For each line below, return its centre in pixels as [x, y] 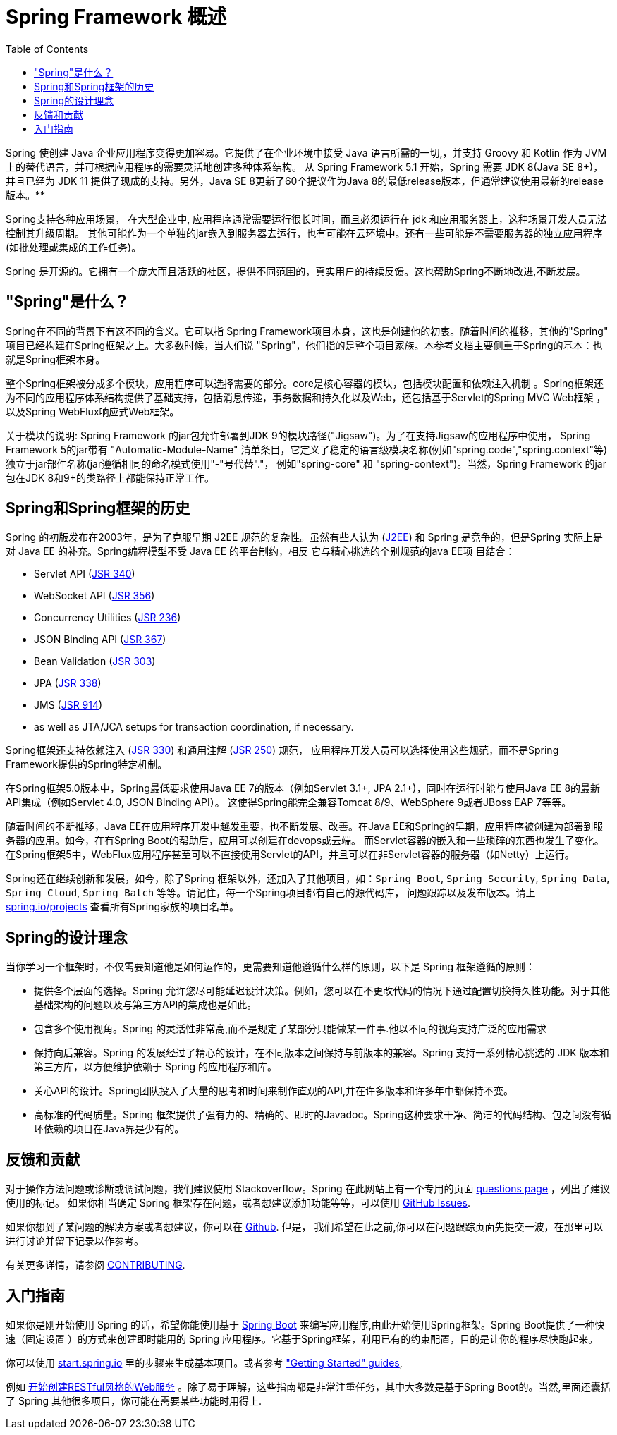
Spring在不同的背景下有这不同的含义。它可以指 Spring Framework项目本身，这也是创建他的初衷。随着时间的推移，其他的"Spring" [307, 331]
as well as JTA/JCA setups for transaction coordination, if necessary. [194, 727]
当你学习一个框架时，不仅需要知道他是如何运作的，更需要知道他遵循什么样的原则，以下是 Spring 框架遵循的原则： [271, 967]
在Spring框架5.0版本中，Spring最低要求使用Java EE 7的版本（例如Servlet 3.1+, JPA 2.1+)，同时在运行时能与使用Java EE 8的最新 [303, 788]
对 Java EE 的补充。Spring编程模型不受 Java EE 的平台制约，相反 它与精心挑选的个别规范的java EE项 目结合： [261, 551]
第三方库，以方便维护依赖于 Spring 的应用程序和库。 [156, 1067]
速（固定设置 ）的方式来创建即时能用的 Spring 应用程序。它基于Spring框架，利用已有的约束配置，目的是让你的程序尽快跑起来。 [302, 1338]
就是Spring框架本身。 [56, 359]
